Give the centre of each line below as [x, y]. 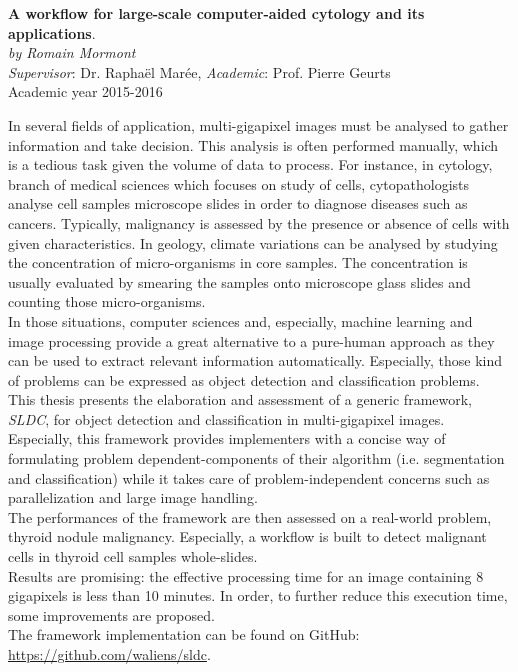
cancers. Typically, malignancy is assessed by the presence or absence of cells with [259, 222]
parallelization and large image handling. [133, 497]
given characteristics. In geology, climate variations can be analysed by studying [253, 242]
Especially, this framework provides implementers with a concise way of [227, 438]
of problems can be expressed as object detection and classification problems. [244, 379]
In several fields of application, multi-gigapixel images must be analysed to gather [258, 124]
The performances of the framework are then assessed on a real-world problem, [250, 516]
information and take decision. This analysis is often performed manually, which [253, 144]
